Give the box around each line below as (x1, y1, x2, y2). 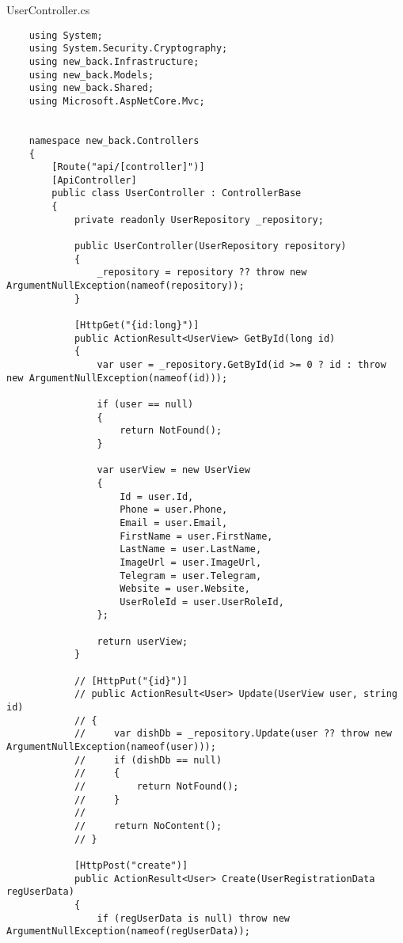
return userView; (97, 635, 188, 647)
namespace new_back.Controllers (29, 134, 200, 146)
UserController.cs (6, 2, 90, 17)
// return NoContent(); (74, 820, 222, 831)
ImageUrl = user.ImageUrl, (120, 556, 262, 568)
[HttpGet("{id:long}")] (74, 320, 200, 331)
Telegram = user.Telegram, (120, 570, 262, 581)
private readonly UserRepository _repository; (74, 214, 324, 225)
